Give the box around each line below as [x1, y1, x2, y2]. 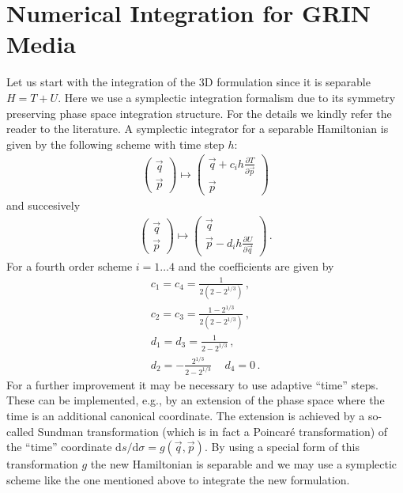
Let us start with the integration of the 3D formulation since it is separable [6, 74, 371, 90]
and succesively [6, 197, 81, 214]
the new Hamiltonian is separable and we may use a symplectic [90, 456, 397, 472]
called [6, 423, 34, 439]
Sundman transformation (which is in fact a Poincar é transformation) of [37, 423, 388, 439]
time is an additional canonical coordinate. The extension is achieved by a [6, 407, 365, 423]
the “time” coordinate [6, 438, 112, 455]
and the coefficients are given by [178, 258, 334, 275]
